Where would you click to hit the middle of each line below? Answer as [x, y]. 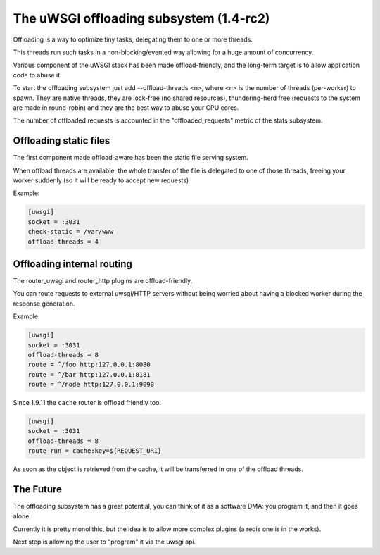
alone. [22, 516]
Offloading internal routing [73, 264]
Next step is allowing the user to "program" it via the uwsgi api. [104, 542]
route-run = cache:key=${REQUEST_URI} [95, 451]
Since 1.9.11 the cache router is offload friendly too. [87, 403]
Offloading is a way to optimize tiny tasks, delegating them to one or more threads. [133, 39]
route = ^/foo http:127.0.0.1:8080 [89, 365]
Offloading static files [62, 141]
